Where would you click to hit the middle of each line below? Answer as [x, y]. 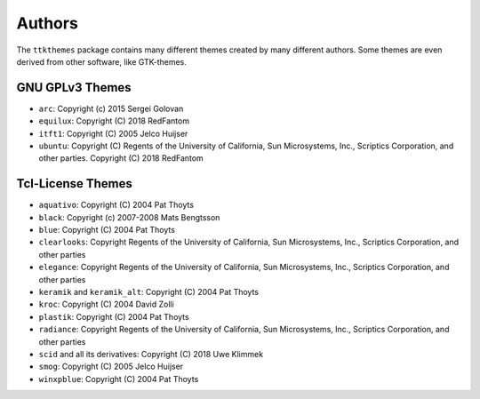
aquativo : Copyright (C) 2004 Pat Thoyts [116, 205]
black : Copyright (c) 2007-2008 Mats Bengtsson [129, 217]
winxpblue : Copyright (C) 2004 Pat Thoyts [119, 379]
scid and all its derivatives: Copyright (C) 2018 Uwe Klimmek [151, 354]
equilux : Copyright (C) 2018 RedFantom [114, 121]
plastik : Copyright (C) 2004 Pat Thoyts [114, 316]
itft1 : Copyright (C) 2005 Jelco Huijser [113, 133]
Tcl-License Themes [75, 184]
